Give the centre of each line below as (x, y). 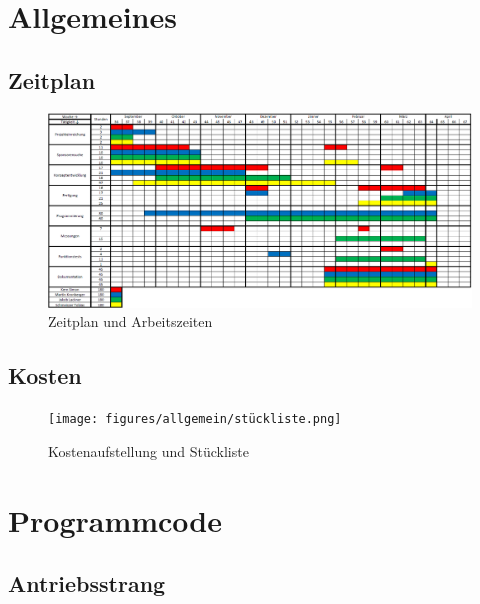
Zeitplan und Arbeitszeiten (130, 321)
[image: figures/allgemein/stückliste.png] (195, 419)
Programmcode (115, 519)
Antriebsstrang (87, 583)
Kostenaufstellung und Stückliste (148, 450)
